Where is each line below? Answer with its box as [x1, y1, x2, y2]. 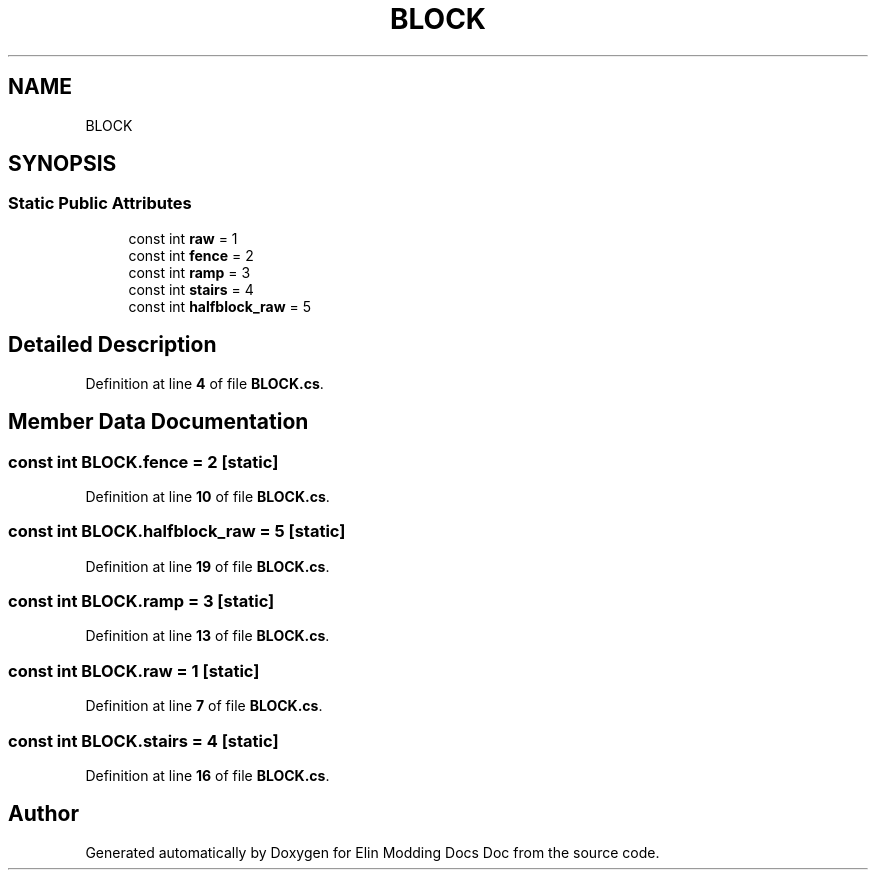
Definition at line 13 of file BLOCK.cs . [85, 627, 330, 645]
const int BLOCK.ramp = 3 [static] [8, 591, 275, 611]
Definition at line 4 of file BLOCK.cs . [85, 374, 324, 392]
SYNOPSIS [8, 151, 117, 177]
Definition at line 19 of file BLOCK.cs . [85, 557, 330, 575]
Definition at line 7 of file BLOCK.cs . [85, 697, 323, 715]
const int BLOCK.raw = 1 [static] [8, 660, 260, 681]
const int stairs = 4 [128, 280, 254, 298]
